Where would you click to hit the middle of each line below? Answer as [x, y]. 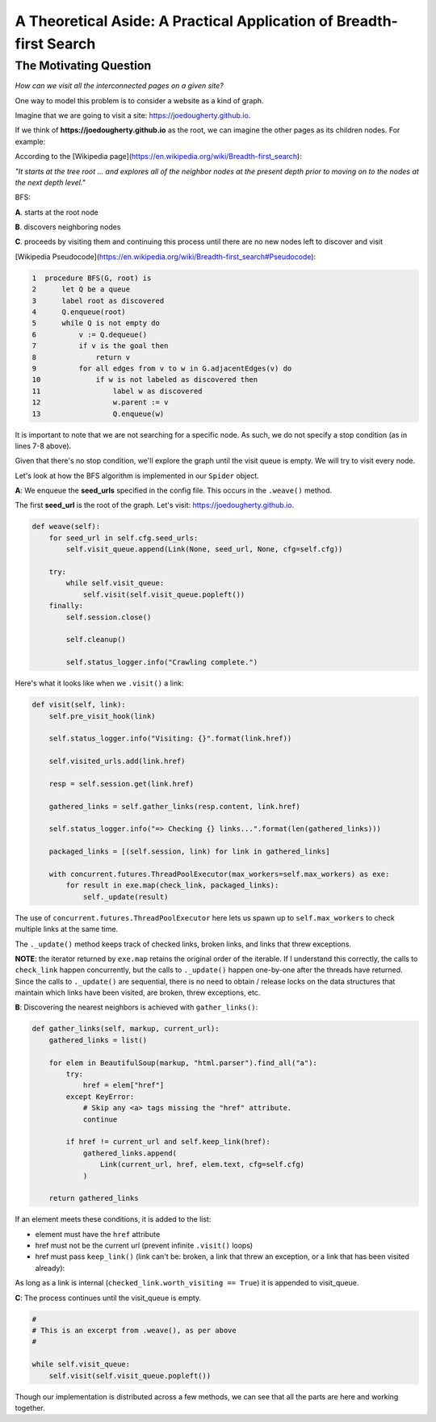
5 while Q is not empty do [96, 323]
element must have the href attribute [98, 1234]
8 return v [81, 357]
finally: [66, 606]
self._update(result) [126, 897]
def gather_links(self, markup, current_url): [126, 1029]
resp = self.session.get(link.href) [121, 784]
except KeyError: [100, 1097]
